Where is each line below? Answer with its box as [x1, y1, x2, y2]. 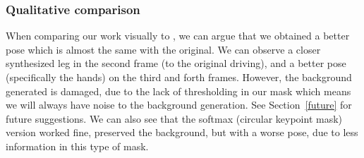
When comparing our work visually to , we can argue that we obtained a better [6, 28, 350, 43]
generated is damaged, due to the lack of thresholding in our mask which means [6, 83, 351, 98]
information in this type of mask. [6, 138, 149, 153]
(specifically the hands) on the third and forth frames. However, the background [6, 70, 352, 84]
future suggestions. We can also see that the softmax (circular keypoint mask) [6, 111, 343, 126]
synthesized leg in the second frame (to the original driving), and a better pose [6, 56, 346, 71]
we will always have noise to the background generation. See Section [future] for [6, 97, 352, 112]
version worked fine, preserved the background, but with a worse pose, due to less [6, 125, 358, 140]
